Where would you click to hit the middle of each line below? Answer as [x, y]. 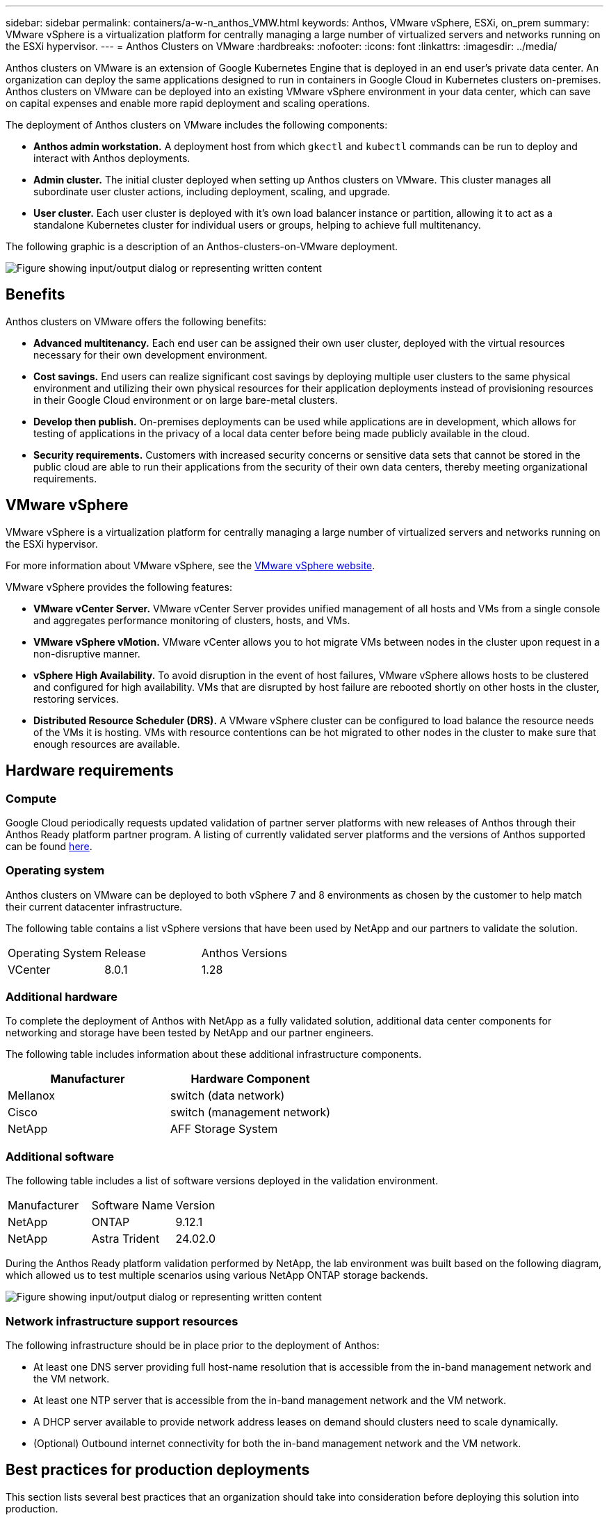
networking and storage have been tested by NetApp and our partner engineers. [190, 1033]
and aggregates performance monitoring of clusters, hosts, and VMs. [192, 620]
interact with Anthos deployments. [112, 158]
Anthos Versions [244, 953]
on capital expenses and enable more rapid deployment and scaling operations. [188, 103]
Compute [31, 798]
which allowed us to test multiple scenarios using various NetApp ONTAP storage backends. [217, 1275]
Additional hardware [62, 997]
